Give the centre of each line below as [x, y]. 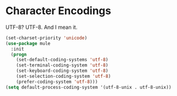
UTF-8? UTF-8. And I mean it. [41, 27]
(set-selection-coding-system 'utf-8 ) [64, 77]
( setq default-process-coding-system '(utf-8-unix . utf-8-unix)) [88, 87]
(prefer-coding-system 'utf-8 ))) [57, 82]
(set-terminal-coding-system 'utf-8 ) [62, 65]
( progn [19, 54]
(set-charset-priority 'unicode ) [46, 38]
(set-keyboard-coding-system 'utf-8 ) [62, 71]
